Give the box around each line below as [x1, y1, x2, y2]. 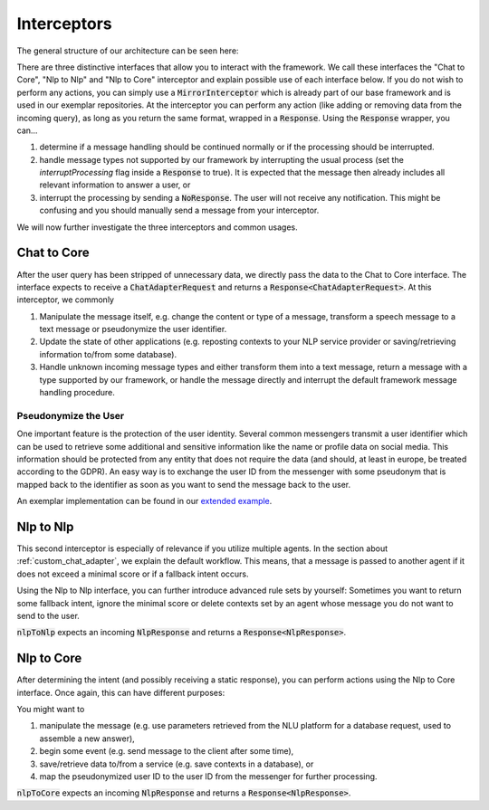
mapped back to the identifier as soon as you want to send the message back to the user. [16, 479, 351, 490]
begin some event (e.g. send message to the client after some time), [39, 746, 294, 757]
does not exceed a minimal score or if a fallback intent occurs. [16, 568, 249, 579]
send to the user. [16, 611, 81, 621]
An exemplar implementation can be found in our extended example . [16, 496, 273, 507]
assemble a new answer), [39, 733, 135, 744]
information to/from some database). [39, 348, 177, 359]
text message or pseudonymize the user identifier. [39, 324, 227, 335]
